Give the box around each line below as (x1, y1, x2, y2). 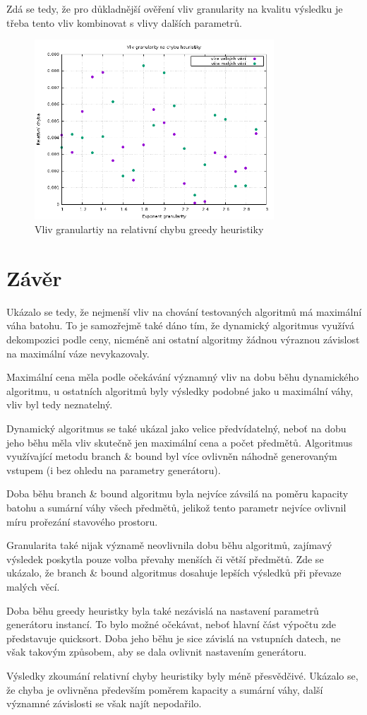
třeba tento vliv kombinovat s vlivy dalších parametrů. (6, 15, 242, 30)
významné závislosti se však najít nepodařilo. (6, 696, 202, 711)
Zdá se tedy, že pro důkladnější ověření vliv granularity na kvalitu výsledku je (6, 1, 343, 16)
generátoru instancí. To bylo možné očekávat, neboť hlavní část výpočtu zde (6, 617, 336, 632)
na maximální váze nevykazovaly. (6, 345, 150, 360)
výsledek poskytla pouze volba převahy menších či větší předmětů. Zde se (6, 551, 324, 566)
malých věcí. (6, 579, 60, 593)
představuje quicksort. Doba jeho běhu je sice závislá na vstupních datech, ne (6, 630, 341, 645)
